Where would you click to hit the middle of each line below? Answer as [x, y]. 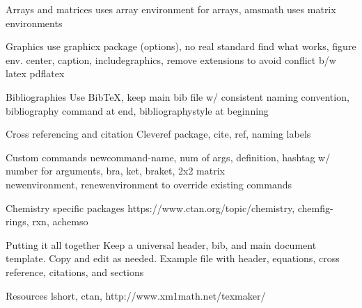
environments [34, 23]
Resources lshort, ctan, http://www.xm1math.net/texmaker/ [136, 295]
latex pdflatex [35, 73]
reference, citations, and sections [75, 271]
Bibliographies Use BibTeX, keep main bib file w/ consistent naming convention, [178, 96]
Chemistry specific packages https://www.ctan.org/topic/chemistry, [150, 208]
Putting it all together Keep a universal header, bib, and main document [161, 244]
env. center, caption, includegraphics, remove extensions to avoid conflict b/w [171, 59]
